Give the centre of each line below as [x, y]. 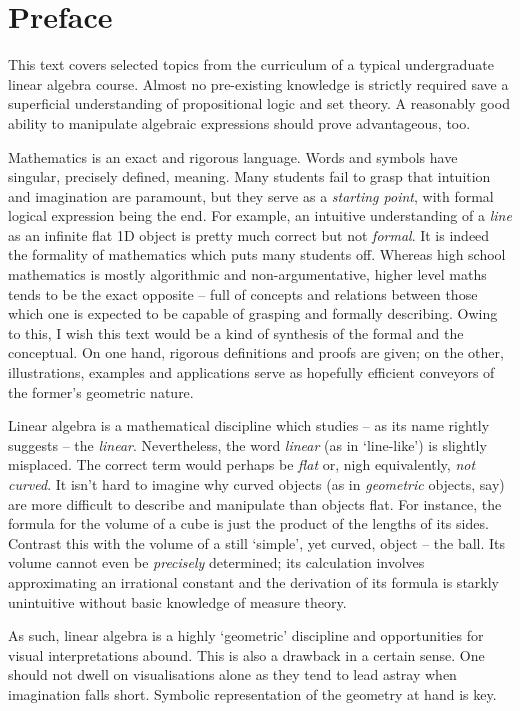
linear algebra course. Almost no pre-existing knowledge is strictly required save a [258, 83]
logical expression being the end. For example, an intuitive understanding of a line [260, 215]
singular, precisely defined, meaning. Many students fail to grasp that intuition [249, 176]
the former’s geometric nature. [101, 391]
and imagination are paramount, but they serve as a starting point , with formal [251, 195]
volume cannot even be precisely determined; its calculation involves [216, 562]
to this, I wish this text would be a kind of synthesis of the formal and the [236, 332]
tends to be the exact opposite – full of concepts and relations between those [243, 293]
